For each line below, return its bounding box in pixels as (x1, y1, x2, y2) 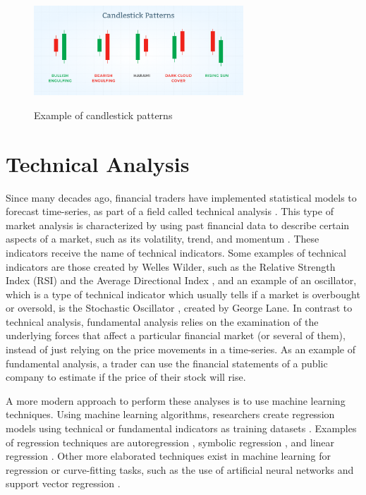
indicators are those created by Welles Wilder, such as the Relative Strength (6, 259, 336, 274)
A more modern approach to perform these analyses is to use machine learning (6, 393, 346, 408)
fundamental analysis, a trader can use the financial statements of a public (6, 355, 328, 370)
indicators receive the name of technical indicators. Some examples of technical (6, 245, 346, 259)
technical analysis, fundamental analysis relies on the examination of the (6, 314, 319, 329)
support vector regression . (6, 476, 121, 491)
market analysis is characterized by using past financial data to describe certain (6, 217, 350, 232)
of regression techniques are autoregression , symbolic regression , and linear (6, 434, 335, 449)
